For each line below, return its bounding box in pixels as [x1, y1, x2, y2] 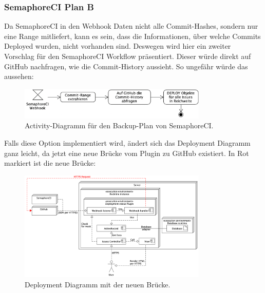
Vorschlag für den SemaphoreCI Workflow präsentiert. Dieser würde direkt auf [4, 51, 251, 61]
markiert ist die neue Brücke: [4, 158, 96, 168]
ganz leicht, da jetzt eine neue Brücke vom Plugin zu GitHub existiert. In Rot [4, 147, 249, 158]
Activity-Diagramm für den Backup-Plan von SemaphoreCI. [25, 120, 214, 131]
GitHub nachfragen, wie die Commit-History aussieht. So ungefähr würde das [4, 61, 248, 71]
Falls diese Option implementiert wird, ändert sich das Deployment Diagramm [4, 137, 251, 148]
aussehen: [4, 71, 34, 82]
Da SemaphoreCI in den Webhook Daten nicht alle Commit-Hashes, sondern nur [4, 21, 258, 31]
